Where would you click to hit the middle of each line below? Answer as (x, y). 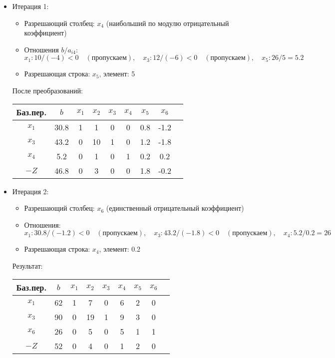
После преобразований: (47, 90)
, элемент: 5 (117, 74)
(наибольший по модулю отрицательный (167, 23)
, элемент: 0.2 (120, 249)
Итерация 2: (30, 191)
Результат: (27, 265)
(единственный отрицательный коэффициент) (175, 208)
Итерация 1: (30, 6)
